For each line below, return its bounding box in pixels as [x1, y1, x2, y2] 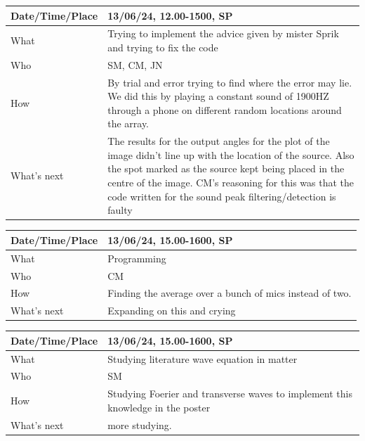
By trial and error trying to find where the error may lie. [107, 75, 352, 89]
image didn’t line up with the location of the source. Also [107, 147, 354, 162]
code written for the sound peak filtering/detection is [107, 188, 336, 203]
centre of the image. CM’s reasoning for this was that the [107, 175, 354, 190]
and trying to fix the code [107, 39, 218, 54]
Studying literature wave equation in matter [107, 351, 298, 366]
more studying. [107, 417, 172, 432]
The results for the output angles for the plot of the [107, 134, 330, 148]
